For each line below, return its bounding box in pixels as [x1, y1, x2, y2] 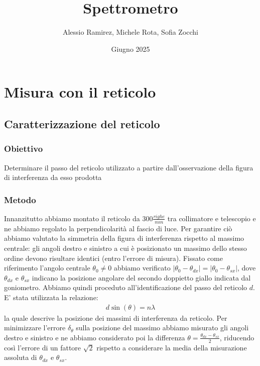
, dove [237, 262, 256, 273]
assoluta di [4, 352, 37, 362]
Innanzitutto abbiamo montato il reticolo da [4, 213, 140, 223]
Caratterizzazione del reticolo [4, 116, 160, 131]
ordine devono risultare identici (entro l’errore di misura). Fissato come [4, 252, 223, 263]
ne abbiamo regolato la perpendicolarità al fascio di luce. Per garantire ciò [4, 223, 232, 233]
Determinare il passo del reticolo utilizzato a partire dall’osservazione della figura [4, 162, 253, 172]
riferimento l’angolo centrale [4, 262, 90, 273]
